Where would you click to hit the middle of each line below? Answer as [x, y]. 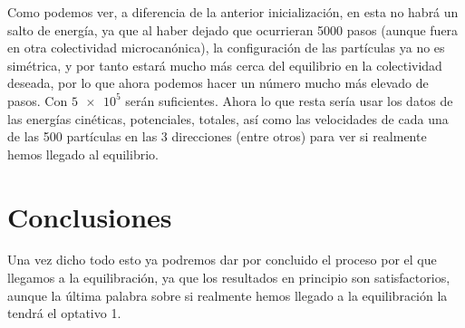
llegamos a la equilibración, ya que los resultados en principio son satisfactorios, [229, 278]
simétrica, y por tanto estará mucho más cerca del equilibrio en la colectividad [225, 65]
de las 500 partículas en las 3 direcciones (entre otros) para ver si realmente [217, 136]
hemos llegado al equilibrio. [83, 154]
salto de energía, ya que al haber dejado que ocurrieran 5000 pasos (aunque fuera [233, 29]
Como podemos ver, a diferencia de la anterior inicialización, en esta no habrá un [233, 12]
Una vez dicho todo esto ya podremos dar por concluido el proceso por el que [222, 260]
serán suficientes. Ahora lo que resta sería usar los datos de [289, 100]
